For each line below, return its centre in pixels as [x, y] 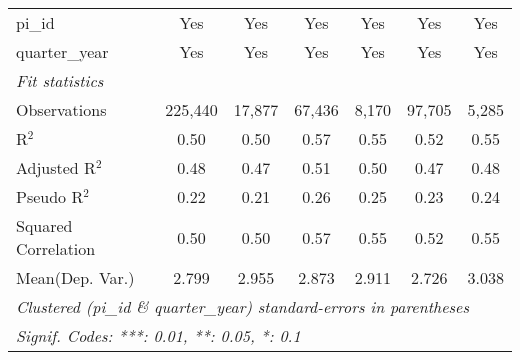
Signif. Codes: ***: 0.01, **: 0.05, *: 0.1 [158, 335]
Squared [44, 225]
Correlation [56, 248]
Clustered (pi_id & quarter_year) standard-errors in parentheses [243, 306]
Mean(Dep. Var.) [75, 277]
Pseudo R [50, 196]
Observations [61, 109]
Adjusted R [56, 167]
